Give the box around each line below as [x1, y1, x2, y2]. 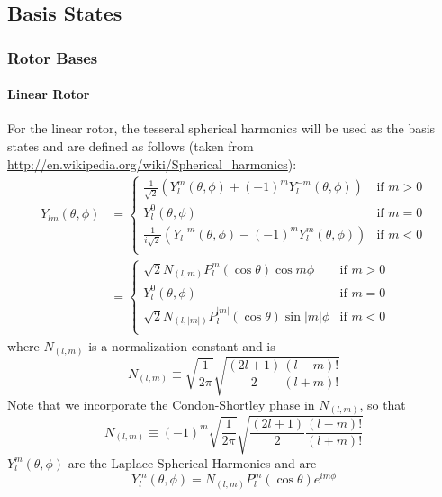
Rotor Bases [7, 46, 98, 68]
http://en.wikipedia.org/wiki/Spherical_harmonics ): [7, 154, 297, 173]
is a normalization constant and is [88, 336, 275, 355]
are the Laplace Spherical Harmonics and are [68, 453, 317, 472]
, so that [359, 394, 406, 413]
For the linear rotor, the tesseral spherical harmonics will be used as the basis [7, 119, 436, 138]
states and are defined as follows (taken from [7, 137, 254, 156]
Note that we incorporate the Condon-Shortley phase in [7, 394, 315, 413]
